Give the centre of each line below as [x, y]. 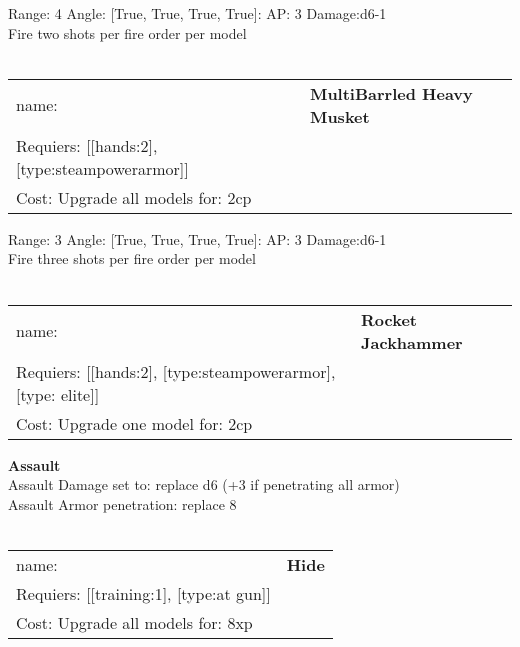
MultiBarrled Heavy [391, 93]
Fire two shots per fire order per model [127, 32]
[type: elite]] [58, 394]
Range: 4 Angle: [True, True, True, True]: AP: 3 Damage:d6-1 [197, 13]
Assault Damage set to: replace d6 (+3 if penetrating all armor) [204, 484]
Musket [339, 116]
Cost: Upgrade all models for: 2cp [134, 197]
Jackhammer [412, 342]
